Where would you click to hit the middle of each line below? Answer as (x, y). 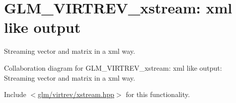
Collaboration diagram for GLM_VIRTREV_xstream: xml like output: (113, 67)
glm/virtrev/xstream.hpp (76, 94)
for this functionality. (158, 94)
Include (15, 94)
